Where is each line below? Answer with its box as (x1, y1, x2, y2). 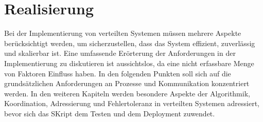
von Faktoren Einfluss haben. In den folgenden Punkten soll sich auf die (4, 68, 231, 78)
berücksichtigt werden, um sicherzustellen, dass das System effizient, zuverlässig (4, 37, 255, 48)
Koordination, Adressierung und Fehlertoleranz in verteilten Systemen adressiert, (4, 98, 259, 109)
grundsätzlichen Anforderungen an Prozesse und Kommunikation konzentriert (4, 78, 250, 89)
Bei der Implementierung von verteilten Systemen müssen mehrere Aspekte (4, 28, 241, 38)
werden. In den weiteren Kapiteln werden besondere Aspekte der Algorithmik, (4, 88, 250, 98)
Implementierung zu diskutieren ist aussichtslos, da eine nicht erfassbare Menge (4, 57, 254, 68)
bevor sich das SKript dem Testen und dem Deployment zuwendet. (4, 108, 215, 118)
